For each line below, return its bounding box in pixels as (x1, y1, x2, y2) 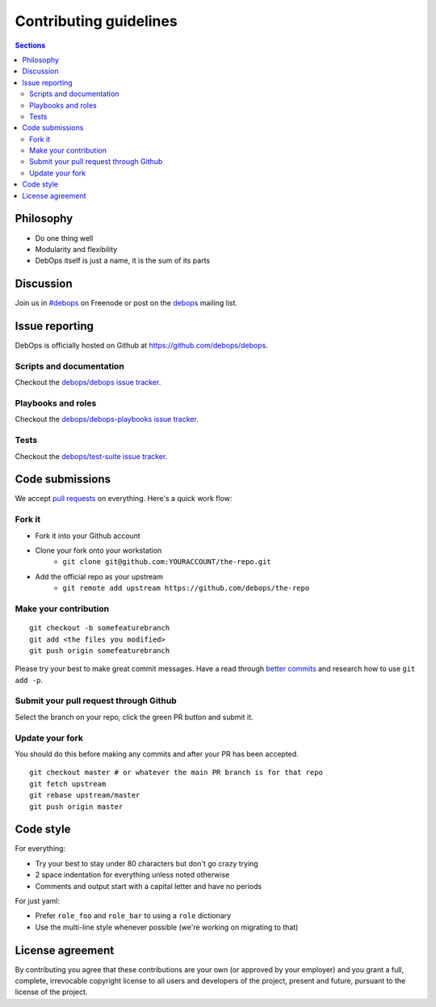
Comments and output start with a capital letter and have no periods (35, 881, 262, 891)
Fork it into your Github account (35, 530, 140, 541)
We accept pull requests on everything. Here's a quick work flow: (15, 494, 233, 503)
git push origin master (29, 802, 124, 811)
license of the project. (15, 987, 88, 997)
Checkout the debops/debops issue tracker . (15, 377, 161, 387)
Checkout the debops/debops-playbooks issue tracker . (15, 415, 199, 424)
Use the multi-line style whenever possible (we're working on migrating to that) (35, 922, 299, 932)
